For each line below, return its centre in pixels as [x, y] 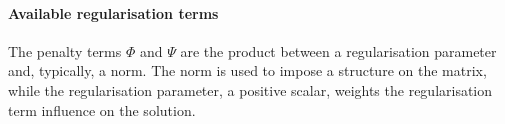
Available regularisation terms [113, 12]
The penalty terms [65, 50]
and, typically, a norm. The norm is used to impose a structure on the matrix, [247, 70]
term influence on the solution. [102, 109]
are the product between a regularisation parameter [338, 50]
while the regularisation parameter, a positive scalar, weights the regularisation [250, 89]
